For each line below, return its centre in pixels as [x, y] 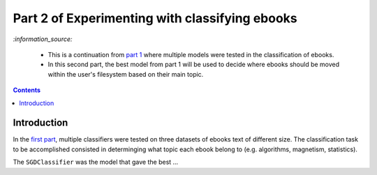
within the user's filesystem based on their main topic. [126, 74]
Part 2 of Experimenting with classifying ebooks [155, 18]
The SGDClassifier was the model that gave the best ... [96, 162]
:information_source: [43, 39]
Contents [27, 90]
